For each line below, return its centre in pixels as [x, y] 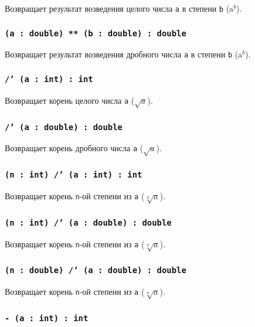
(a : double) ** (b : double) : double [96, 33]
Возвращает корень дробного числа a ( [74, 148]
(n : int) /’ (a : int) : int [74, 175]
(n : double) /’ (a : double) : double [96, 270]
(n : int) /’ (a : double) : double [88, 222]
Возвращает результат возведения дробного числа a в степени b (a [124, 54]
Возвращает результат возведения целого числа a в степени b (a [119, 8]
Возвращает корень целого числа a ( [70, 100]
